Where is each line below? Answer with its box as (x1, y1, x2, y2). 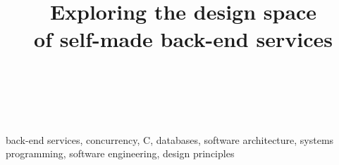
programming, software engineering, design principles (6, 146, 235, 161)
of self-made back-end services (34, 25, 333, 53)
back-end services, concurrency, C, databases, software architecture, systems (6, 132, 334, 147)
